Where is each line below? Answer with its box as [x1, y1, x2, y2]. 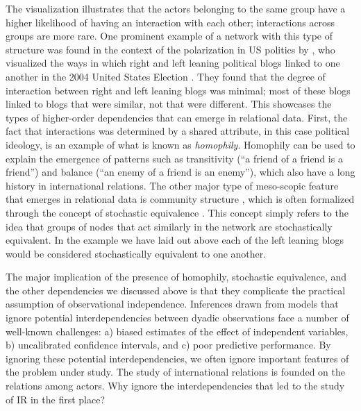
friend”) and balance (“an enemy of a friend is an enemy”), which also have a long [6, 165, 355, 179]
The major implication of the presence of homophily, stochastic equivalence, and [6, 269, 347, 284]
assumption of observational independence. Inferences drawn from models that [6, 296, 339, 311]
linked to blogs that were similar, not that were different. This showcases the [6, 97, 332, 111]
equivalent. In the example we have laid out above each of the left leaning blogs [6, 233, 344, 247]
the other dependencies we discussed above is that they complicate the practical [6, 283, 346, 297]
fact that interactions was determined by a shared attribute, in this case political [6, 124, 350, 138]
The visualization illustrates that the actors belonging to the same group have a [6, 1, 346, 15]
